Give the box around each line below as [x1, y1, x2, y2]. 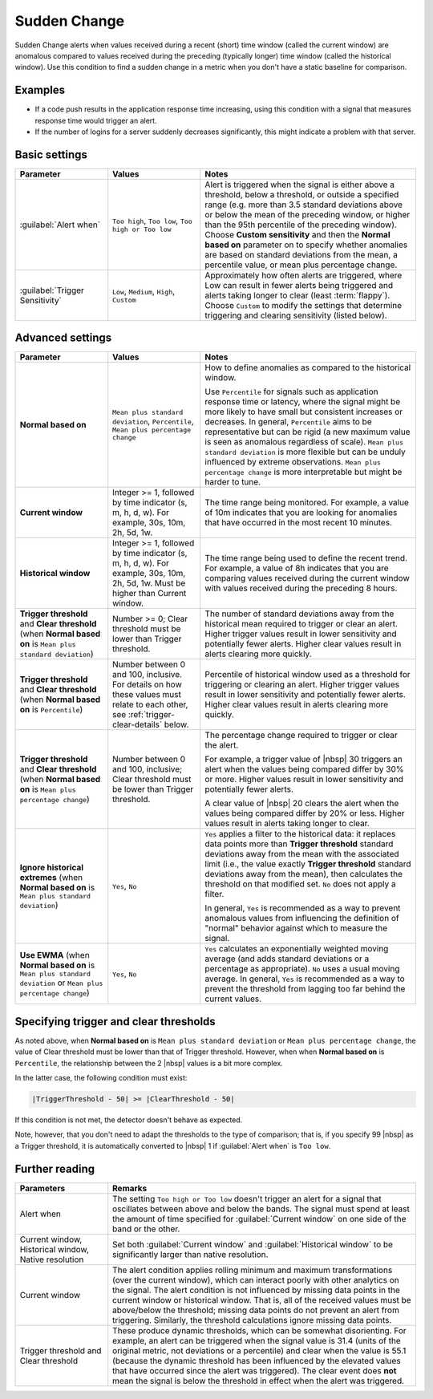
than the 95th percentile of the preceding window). [204, 219, 397, 230]
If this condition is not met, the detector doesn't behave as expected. [14, 1115, 243, 1125]
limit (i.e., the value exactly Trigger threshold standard [204, 858, 412, 870]
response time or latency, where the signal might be [204, 396, 401, 408]
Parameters [19, 1182, 66, 1194]
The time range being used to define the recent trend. [204, 553, 408, 564]
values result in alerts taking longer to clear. [204, 818, 370, 829]
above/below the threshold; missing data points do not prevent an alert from [112, 1304, 400, 1316]
